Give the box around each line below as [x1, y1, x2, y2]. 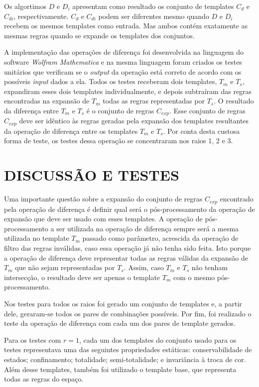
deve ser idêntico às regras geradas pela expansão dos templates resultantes [19, 115, 249, 126]
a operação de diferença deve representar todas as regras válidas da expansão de [4, 252, 248, 263]
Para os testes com [4, 334, 61, 345]
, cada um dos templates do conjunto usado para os [79, 334, 237, 345]
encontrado [220, 193, 254, 204]
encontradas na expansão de [4, 96, 90, 106]
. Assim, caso [124, 262, 164, 273]
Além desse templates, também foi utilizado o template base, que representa [4, 364, 237, 374]
